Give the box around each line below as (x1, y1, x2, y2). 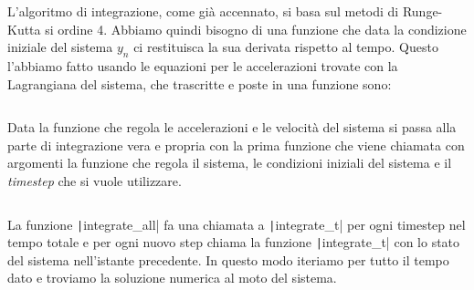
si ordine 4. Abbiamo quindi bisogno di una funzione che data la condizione (45, 19, 467, 38)
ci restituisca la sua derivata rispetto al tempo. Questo (133, 37, 438, 57)
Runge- (402, 2, 443, 20)
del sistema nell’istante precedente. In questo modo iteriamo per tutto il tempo (7, 250, 449, 269)
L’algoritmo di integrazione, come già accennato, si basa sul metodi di (7, 2, 399, 20)
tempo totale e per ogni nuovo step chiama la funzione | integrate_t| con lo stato (7, 233, 460, 252)
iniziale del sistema (7, 37, 113, 57)
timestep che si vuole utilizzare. (7, 171, 182, 190)
